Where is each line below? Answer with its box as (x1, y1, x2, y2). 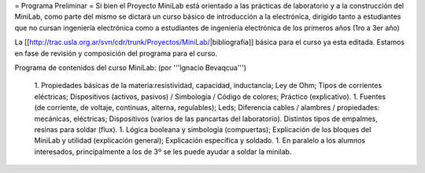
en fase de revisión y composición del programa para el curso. (14, 48, 218, 58)
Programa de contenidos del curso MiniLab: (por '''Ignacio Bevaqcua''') (14, 63, 247, 72)
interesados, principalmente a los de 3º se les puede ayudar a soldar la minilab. (34, 146, 292, 156)
